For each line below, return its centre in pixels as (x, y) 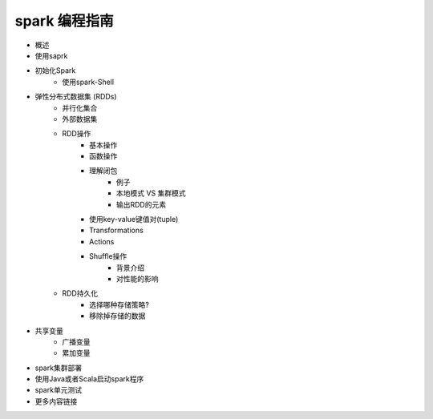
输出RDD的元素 (142, 204)
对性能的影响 (138, 278)
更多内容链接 (56, 401)
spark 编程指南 (64, 21)
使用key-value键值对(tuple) (134, 220)
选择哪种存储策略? (119, 304)
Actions (102, 241)
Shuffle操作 (108, 256)
